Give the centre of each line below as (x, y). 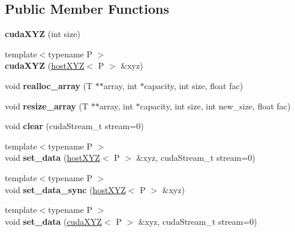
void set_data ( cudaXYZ (53, 221)
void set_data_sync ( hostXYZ (65, 189)
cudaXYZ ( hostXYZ (45, 65)
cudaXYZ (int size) (43, 34)
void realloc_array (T (49, 85)
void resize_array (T (47, 106)
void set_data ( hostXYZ (52, 158)
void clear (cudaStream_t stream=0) (74, 126)
